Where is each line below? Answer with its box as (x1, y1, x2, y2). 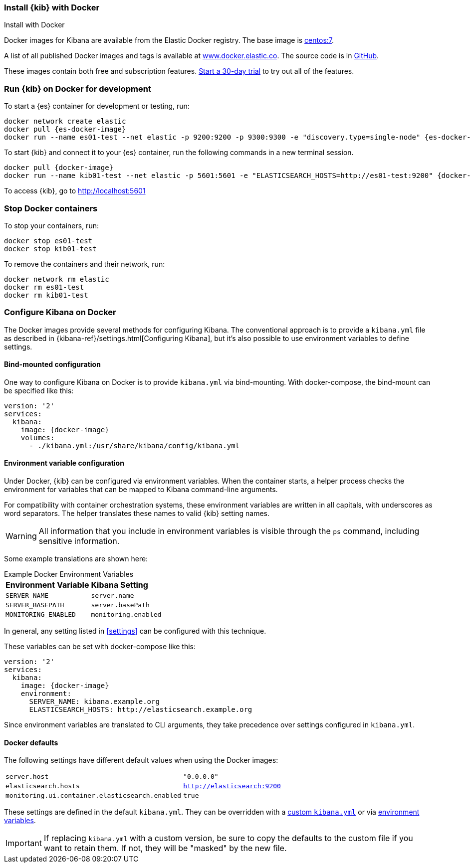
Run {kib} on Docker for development (4, 83, 151, 94)
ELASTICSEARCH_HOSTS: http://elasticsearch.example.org (29, 705, 252, 714)
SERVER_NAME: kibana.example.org (29, 697, 160, 706)
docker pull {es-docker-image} (4, 125, 126, 134)
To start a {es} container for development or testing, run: (4, 102, 190, 111)
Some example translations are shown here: (4, 554, 148, 563)
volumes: (20, 433, 55, 442)
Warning (5, 531, 37, 541)
